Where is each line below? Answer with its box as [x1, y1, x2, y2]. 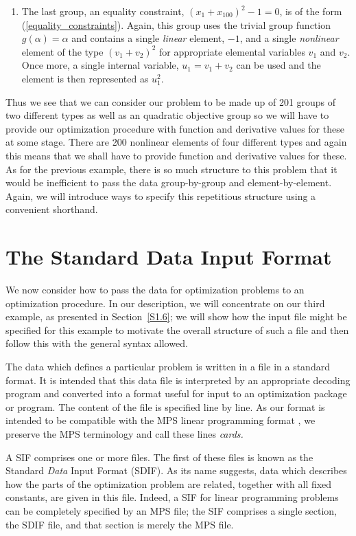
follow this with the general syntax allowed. [5, 336, 188, 350]
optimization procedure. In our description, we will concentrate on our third [5, 295, 325, 310]
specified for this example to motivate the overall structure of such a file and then [5, 322, 349, 337]
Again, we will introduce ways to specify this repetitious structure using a [5, 188, 316, 203]
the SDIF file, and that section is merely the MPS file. [5, 517, 234, 531]
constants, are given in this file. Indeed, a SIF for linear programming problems [5, 490, 339, 504]
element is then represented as [21, 71, 149, 85]
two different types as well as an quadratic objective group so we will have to [5, 108, 329, 122]
